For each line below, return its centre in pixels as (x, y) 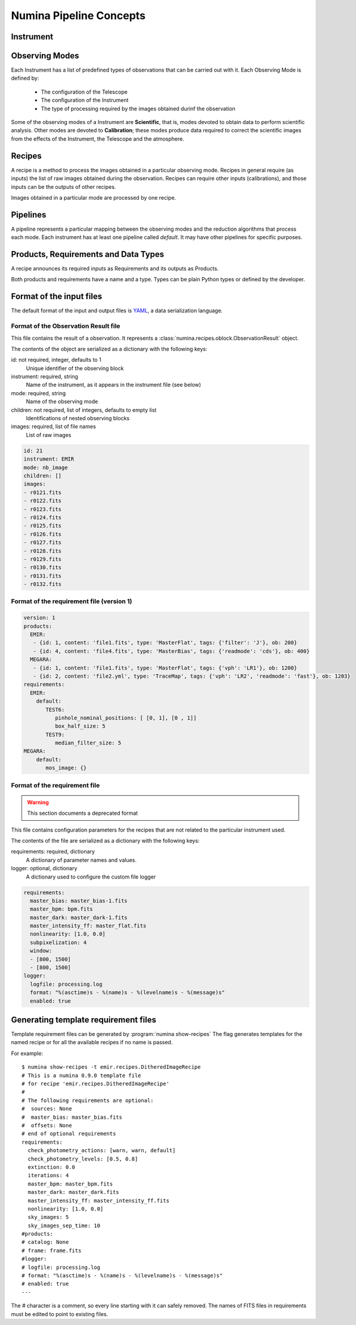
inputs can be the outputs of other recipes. (64, 187)
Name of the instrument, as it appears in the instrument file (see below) (114, 385)
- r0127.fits (43, 543)
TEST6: (55, 710)
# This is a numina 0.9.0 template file (81, 1075)
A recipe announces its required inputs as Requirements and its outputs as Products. (115, 269)
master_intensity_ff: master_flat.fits (88, 926)
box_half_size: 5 (80, 726)
